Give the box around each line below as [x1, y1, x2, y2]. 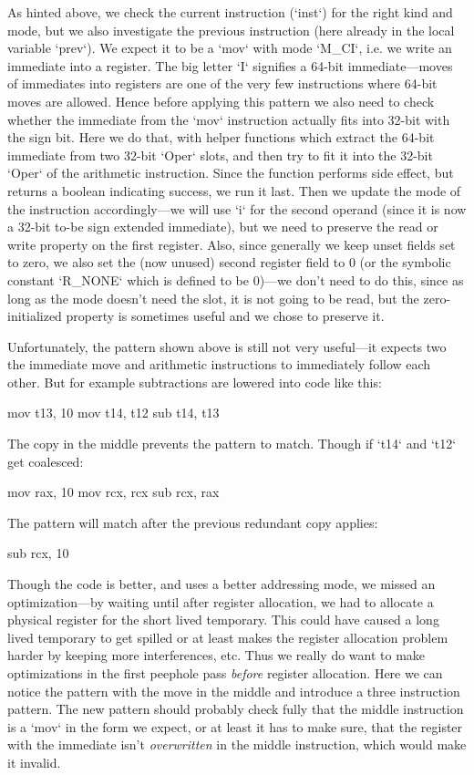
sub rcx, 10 [7, 543, 69, 563]
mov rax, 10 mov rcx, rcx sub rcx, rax [7, 482, 220, 501]
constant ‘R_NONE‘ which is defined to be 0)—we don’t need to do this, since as [7, 270, 464, 289]
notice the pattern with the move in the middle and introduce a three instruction [7, 681, 460, 700]
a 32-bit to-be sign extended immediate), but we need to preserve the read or [7, 217, 438, 236]
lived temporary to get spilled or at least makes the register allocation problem [7, 627, 448, 646]
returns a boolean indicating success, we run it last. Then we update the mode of [7, 181, 461, 200]
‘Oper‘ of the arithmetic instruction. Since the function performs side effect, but [7, 163, 454, 182]
